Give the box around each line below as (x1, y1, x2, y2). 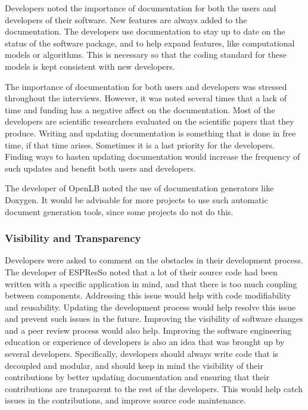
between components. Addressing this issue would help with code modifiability (5, 289, 291, 302)
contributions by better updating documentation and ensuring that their (5, 371, 270, 383)
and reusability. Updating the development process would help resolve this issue (5, 300, 296, 313)
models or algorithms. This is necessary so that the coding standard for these (5, 48, 287, 61)
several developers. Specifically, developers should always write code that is (5, 347, 279, 360)
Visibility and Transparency (5, 231, 141, 246)
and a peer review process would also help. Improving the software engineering (5, 324, 292, 336)
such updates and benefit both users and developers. (5, 161, 196, 174)
